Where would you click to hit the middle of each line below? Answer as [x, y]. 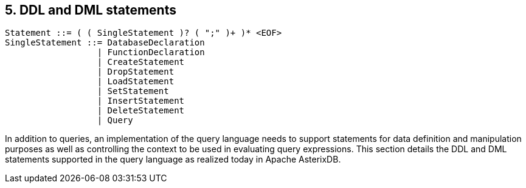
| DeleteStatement [141, 111]
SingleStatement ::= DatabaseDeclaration [105, 43]
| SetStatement [133, 91]
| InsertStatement [141, 101]
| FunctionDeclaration [151, 52]
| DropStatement [136, 72]
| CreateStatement [141, 62]
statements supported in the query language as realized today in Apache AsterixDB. [173, 159]
